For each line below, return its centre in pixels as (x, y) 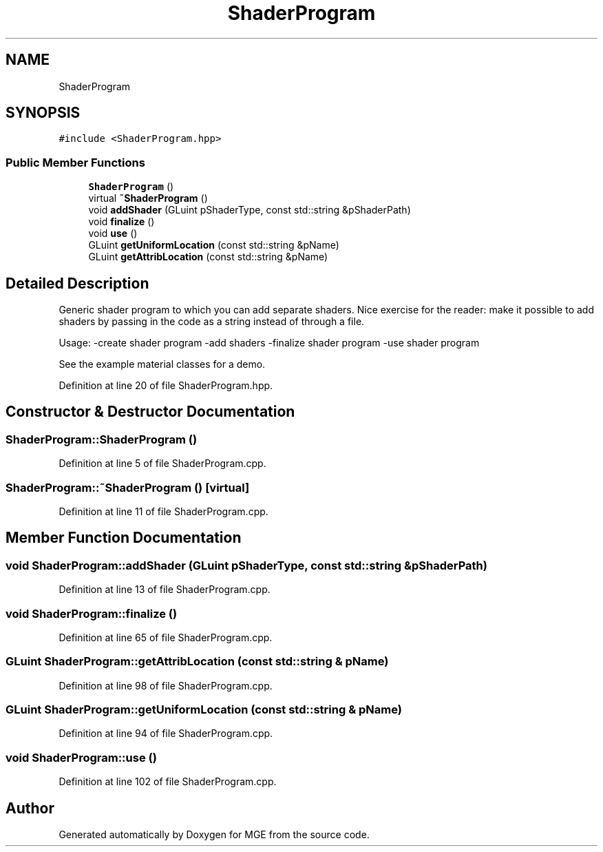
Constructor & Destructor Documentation (150, 412)
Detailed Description (77, 283)
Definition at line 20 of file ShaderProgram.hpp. (166, 386)
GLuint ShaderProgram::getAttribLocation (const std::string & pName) (197, 662)
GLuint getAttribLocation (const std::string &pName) (208, 257)
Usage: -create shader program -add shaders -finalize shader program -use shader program (269, 343)
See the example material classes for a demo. (162, 364)
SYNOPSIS (43, 113)
